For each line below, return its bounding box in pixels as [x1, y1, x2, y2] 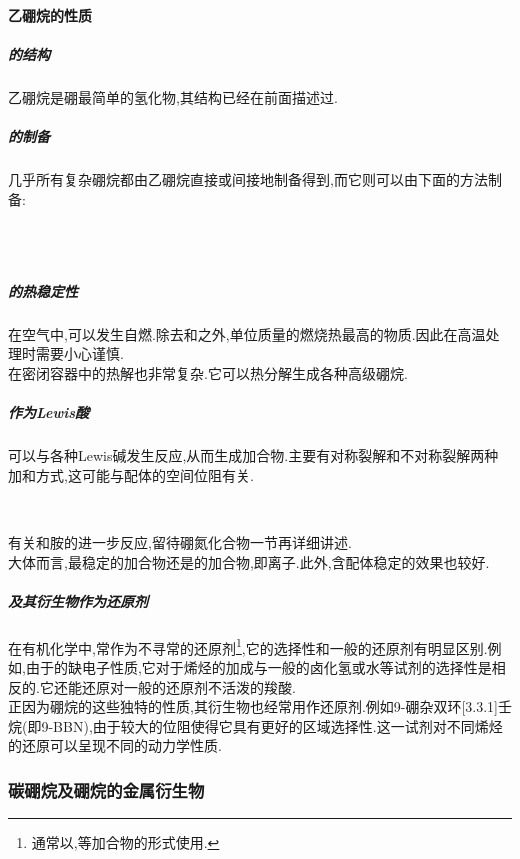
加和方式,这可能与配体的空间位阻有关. [8, 464, 254, 485]
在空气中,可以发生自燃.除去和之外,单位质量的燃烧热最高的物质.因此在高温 [8, 323, 486, 344]
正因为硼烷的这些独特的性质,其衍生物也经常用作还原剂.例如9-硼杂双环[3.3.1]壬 [8, 696, 513, 717]
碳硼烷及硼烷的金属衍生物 [8, 777, 205, 802]
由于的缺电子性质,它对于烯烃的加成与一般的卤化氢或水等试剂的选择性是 [25, 656, 492, 677]
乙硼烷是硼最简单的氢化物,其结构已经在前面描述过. [8, 86, 338, 107]
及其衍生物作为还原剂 [8, 590, 148, 611]
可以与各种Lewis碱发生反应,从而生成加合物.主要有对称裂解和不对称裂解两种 [8, 445, 499, 466]
